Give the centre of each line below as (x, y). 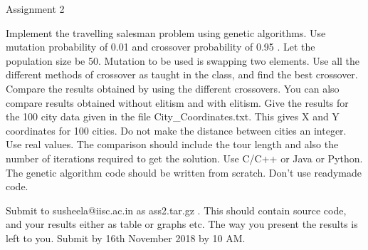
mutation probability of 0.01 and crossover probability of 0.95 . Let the (161, 47)
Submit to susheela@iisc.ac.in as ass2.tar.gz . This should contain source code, (176, 210)
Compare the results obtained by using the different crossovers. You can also (173, 88)
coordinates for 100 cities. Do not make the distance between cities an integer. (176, 130)
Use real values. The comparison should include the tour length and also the (172, 144)
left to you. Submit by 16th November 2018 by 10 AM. (126, 238)
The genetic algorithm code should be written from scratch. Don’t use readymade (184, 172)
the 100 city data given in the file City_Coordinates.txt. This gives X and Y (173, 116)
